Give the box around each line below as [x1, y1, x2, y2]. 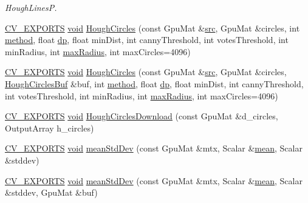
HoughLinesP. [5, 1, 57, 13]
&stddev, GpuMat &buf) [5, 186, 98, 199]
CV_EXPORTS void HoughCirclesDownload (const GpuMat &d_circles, [5, 110, 278, 122]
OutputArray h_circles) [5, 121, 94, 134]
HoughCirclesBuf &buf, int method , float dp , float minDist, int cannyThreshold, [5, 77, 304, 90]
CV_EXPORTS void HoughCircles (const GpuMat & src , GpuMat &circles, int [5, 21, 300, 34]
